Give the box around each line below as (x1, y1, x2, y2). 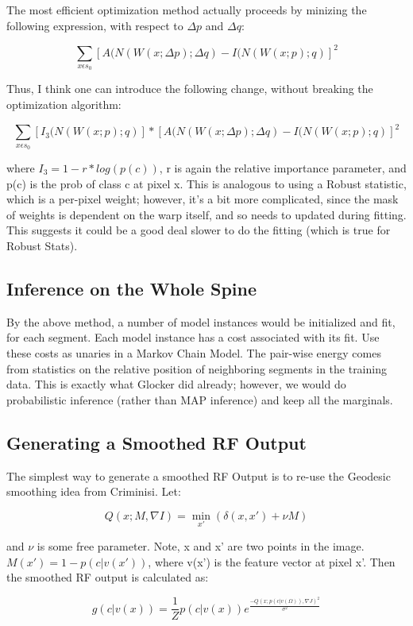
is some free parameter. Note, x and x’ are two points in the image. (37, 537, 365, 554)
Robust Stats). (6, 237, 78, 253)
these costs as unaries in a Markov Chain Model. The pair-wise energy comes (6, 344, 381, 361)
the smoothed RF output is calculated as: (6, 569, 209, 585)
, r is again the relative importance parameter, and (159, 159, 407, 176)
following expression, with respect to (6, 17, 183, 33)
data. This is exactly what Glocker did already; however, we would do (6, 376, 346, 392)
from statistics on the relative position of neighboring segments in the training (6, 360, 387, 377)
